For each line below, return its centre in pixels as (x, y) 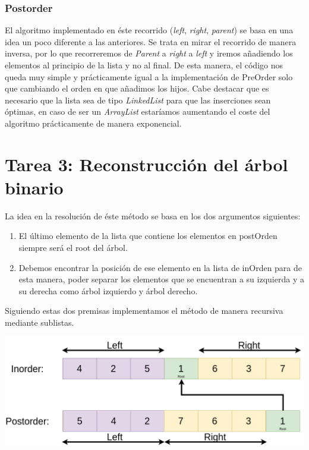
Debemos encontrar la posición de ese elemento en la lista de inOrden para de (160, 267)
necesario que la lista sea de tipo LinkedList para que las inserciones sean (138, 100)
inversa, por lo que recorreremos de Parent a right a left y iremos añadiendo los (149, 53)
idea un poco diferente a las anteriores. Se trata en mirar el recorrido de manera (151, 41)
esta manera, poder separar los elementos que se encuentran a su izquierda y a (161, 279)
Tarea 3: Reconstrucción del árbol (146, 164)
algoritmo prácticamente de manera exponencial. (93, 123)
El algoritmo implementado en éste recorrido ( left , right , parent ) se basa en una (149, 30)
